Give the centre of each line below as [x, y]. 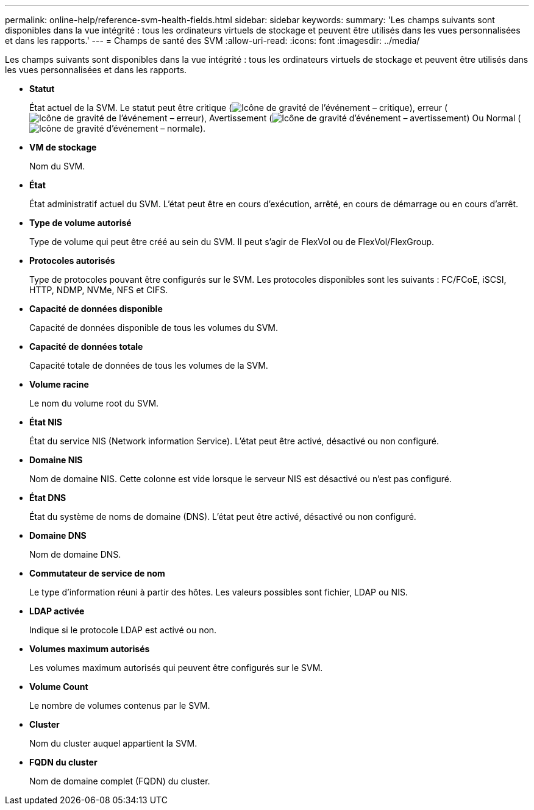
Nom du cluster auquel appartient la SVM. [113, 743]
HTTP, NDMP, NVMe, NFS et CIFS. [99, 290]
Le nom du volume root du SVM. [94, 403]
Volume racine [59, 384]
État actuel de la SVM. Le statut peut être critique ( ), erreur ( [239, 108]
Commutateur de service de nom [97, 573]
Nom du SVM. [57, 166]
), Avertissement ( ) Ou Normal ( [361, 118]
